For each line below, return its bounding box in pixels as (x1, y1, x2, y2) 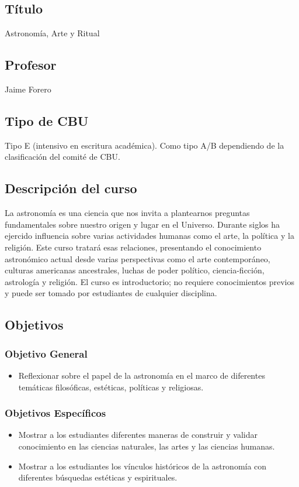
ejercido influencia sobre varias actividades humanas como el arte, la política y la (5, 229, 294, 242)
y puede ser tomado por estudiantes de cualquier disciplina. (5, 287, 217, 299)
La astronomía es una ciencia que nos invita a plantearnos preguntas (5, 207, 250, 219)
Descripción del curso (5, 179, 137, 197)
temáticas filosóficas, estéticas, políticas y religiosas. (18, 380, 204, 393)
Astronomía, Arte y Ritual (5, 27, 100, 39)
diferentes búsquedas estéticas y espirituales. (18, 471, 178, 483)
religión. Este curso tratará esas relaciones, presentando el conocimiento (5, 241, 262, 253)
